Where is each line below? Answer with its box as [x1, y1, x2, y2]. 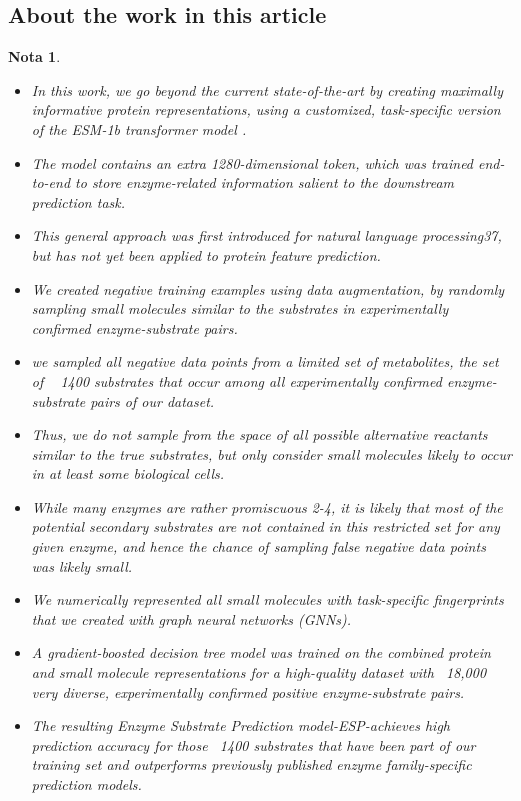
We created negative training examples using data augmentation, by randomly [31, 278, 505, 299]
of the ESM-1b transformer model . [31, 118, 247, 139]
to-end [31, 172, 71, 193]
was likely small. [31, 555, 133, 576]
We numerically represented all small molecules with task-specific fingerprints [31, 589, 504, 610]
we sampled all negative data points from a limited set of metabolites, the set [31, 351, 499, 372]
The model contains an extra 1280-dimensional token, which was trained [31, 152, 474, 173]
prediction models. [31, 774, 142, 795]
